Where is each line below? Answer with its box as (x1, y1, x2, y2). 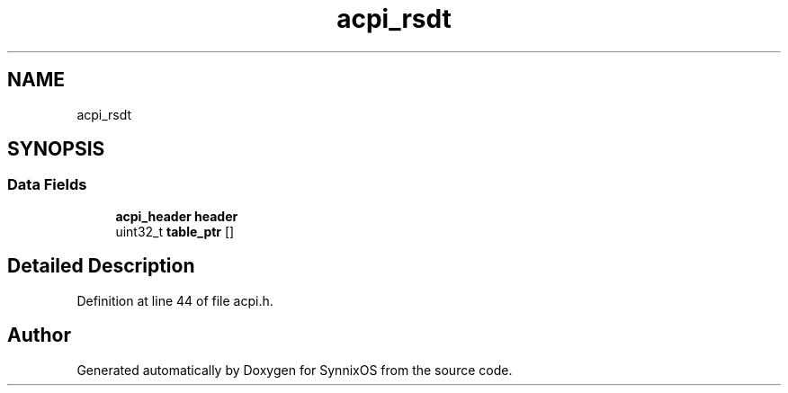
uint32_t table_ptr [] (115, 223, 235, 239)
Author (7, 324, 71, 347)
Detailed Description (7, 255, 195, 278)
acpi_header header (115, 208, 238, 224)
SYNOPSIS (7, 138, 105, 161)
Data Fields (7, 175, 87, 194)
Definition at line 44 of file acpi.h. (76, 292, 273, 308)
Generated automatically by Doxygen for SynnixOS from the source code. (76, 362, 513, 378)
